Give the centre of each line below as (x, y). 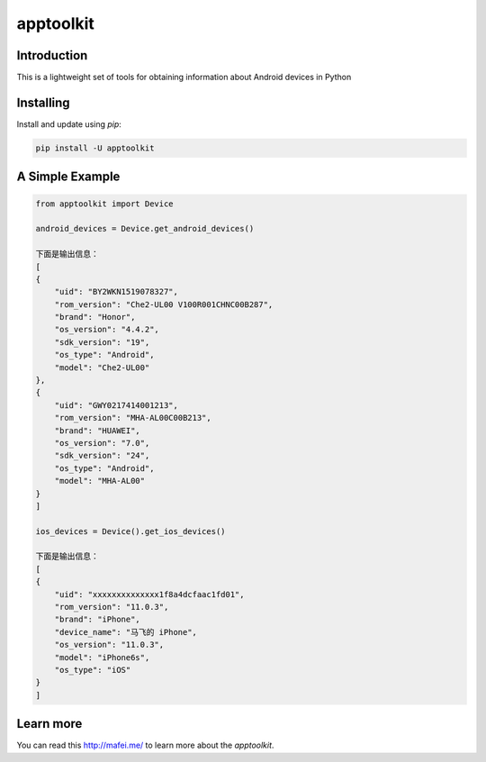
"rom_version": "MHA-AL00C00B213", (133, 418)
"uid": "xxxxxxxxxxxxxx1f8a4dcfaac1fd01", (149, 594)
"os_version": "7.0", (102, 443)
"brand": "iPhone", (98, 620)
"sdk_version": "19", (102, 342)
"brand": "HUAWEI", (98, 431)
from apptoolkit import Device (105, 204)
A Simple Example (68, 177)
